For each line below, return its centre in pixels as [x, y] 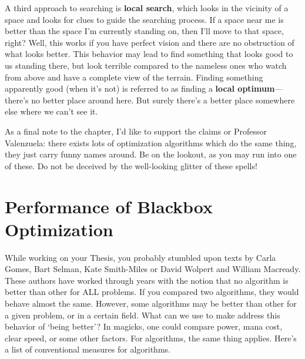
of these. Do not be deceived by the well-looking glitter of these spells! [131, 165]
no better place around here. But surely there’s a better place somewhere [163, 100]
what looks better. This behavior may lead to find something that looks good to [149, 54]
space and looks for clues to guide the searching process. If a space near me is [144, 19]
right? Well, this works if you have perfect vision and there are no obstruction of [150, 42]
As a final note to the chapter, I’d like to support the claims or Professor [136, 131]
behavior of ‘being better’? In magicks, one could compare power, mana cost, [144, 326]
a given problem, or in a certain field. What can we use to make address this [143, 315]
